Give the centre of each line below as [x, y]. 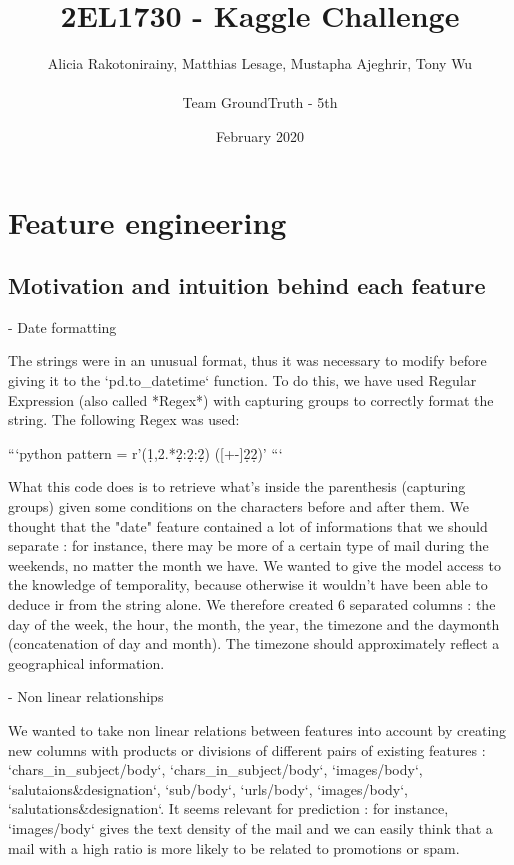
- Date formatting [62, 326]
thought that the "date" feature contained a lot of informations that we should [248, 525]
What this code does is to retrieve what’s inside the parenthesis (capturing [237, 486]
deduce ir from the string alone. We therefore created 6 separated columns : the [252, 604]
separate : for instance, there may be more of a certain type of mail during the [248, 545]
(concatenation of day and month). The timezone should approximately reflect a [254, 643]
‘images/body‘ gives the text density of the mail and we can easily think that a [250, 827]
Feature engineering [147, 221]
